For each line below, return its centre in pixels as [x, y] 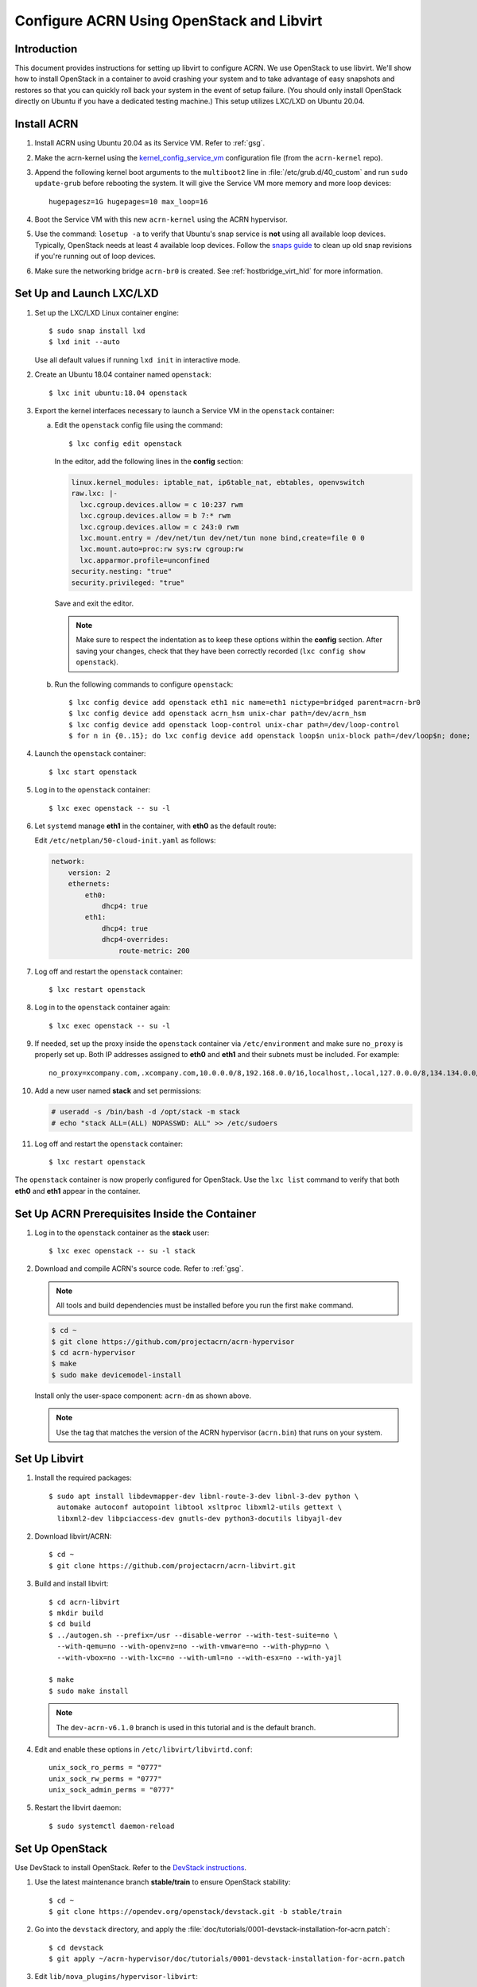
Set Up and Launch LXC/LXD [87, 294]
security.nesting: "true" [122, 571]
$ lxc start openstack [93, 772]
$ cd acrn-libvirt [85, 1602]
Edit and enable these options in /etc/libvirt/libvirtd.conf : [144, 1749]
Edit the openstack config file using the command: [138, 425]
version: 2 [89, 873]
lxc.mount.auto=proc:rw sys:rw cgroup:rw [162, 549]
